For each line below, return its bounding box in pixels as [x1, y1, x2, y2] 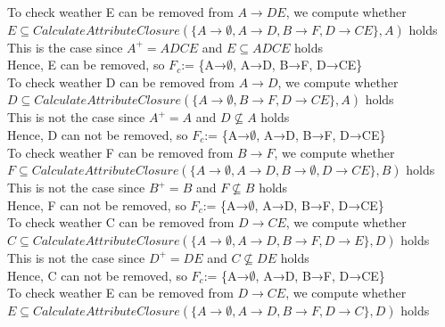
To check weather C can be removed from [7, 213, 235, 232]
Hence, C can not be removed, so [7, 266, 187, 284]
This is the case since [7, 37, 123, 56]
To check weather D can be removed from [7, 72, 235, 91]
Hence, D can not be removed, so [7, 125, 188, 143]
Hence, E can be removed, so [7, 55, 165, 74]
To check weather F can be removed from [7, 143, 234, 161]
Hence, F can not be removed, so [7, 195, 186, 214]
